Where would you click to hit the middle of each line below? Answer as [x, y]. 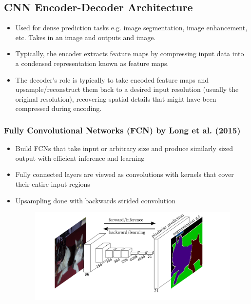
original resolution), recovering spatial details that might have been [116, 98]
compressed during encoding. [58, 108]
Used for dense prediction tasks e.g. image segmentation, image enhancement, [131, 28]
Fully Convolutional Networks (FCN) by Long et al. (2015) [122, 130]
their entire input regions [53, 184]
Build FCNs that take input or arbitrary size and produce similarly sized [124, 148]
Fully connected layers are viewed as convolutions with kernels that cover [125, 174]
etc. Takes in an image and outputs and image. [86, 37]
